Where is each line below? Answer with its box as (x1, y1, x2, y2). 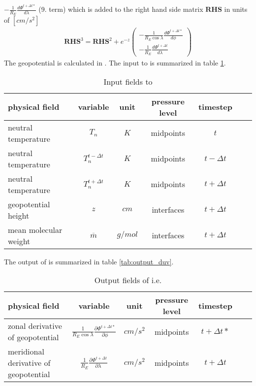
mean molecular (8, 224, 63, 235)
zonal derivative (8, 320, 62, 332)
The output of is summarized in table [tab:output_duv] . (4, 256, 174, 266)
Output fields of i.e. (94, 274, 162, 286)
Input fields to (103, 75, 153, 87)
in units (224, 4, 248, 14)
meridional (8, 346, 44, 357)
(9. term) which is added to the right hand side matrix (38, 4, 203, 14)
